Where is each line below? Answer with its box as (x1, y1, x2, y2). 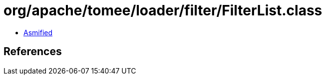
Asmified (23, 28, 53, 37)
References (3, 45, 62, 58)
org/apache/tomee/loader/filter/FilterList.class (3, 2, 323, 19)
